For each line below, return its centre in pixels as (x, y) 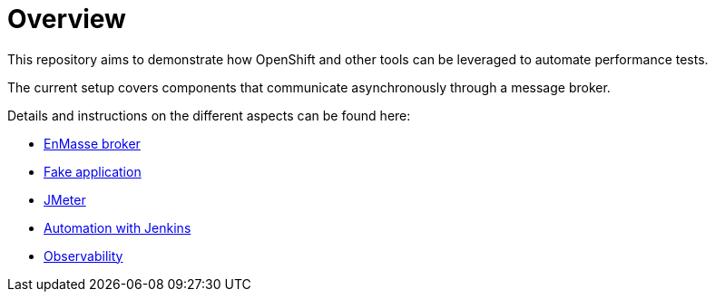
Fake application (93, 171)
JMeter (65, 199)
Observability (83, 256)
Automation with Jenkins (118, 227)
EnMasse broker (92, 143)
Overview (67, 19)
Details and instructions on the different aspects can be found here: (209, 115)
